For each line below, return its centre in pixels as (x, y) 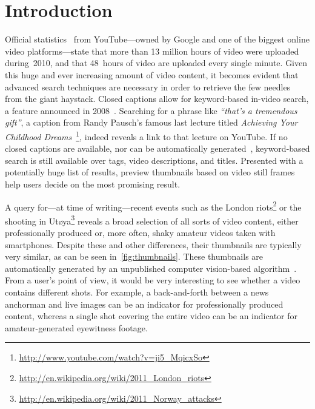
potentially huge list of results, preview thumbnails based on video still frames (150, 172)
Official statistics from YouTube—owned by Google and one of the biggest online (157, 39)
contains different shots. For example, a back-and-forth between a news (137, 292)
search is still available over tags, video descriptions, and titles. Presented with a (154, 160)
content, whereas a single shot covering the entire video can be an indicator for (151, 316)
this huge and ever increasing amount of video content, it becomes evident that (152, 74)
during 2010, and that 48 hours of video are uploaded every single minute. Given (156, 63)
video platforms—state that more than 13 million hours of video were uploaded (152, 51)
